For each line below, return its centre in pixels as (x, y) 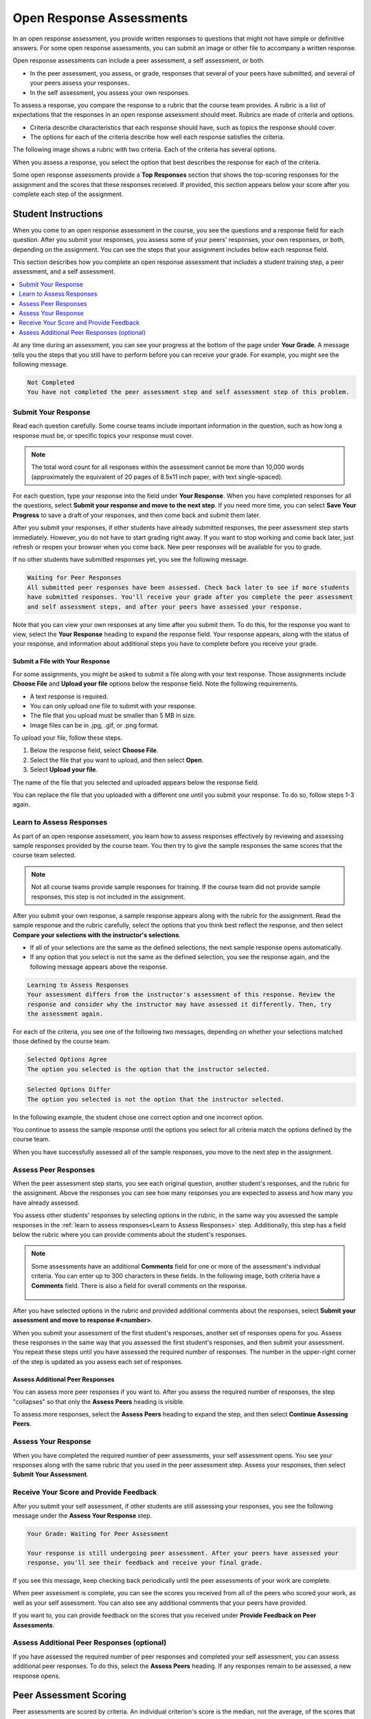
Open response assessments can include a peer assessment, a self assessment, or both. (139, 61)
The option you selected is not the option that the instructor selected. (156, 1099)
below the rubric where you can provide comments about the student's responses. (130, 1234)
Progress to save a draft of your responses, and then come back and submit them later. (137, 515)
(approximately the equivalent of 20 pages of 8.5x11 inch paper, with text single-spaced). (157, 477)
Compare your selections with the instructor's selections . (97, 934)
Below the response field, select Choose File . (94, 750)
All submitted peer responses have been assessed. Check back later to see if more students (188, 587)
